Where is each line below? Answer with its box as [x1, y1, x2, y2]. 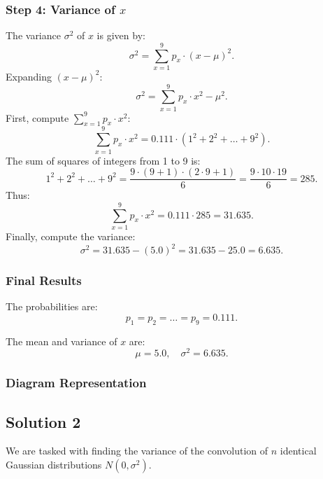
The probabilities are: [6, 299, 98, 314]
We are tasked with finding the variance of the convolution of [6, 443, 268, 458]
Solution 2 [6, 410, 81, 432]
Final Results [6, 271, 82, 289]
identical [280, 443, 317, 458]
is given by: [96, 28, 145, 43]
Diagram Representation [6, 374, 147, 391]
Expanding [6, 69, 52, 83]
